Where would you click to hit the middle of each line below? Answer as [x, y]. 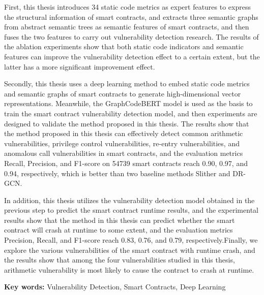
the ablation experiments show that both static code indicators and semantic [124, 46]
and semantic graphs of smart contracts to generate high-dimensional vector [123, 93]
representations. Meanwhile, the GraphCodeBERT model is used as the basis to [128, 103]
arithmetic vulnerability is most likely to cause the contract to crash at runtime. [129, 269]
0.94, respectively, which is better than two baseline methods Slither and [117, 173]
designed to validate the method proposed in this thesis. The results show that [127, 123]
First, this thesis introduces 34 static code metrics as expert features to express [127, 7]
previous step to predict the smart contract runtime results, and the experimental [131, 210]
